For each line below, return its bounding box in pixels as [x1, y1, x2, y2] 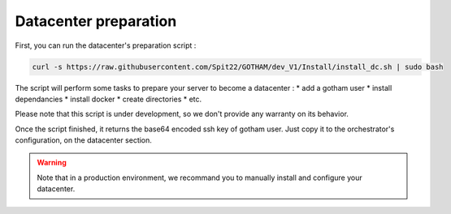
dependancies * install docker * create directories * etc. [15, 94, 202, 104]
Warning [37, 158, 67, 168]
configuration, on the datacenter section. [15, 135, 152, 145]
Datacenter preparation [15, 12, 177, 30]
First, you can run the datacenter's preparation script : [15, 41, 197, 50]
